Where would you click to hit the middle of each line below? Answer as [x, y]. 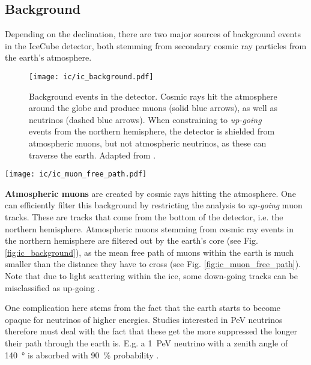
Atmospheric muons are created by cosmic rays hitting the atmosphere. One [150, 193]
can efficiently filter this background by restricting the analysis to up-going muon [154, 205]
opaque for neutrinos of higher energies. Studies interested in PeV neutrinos [144, 319]
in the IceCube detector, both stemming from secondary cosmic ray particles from [156, 45]
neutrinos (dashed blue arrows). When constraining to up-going [145, 119]
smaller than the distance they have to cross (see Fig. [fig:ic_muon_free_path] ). [153, 264]
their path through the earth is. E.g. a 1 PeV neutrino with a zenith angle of [146, 342]
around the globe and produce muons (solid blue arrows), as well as [153, 108]
